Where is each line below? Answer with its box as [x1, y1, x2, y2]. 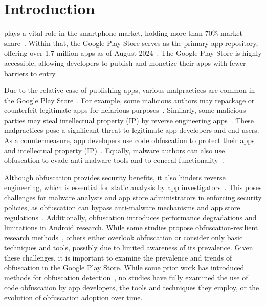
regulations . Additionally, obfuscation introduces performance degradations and [4, 212, 257, 223]
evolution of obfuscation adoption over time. [4, 292, 143, 302]
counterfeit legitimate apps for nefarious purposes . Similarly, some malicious [4, 105, 246, 115]
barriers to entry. [4, 67, 57, 78]
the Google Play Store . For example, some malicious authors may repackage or [4, 95, 255, 105]
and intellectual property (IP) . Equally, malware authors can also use [4, 145, 225, 155]
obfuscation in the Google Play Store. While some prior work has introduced [4, 262, 245, 273]
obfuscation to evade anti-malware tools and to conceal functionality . [4, 155, 224, 166]
